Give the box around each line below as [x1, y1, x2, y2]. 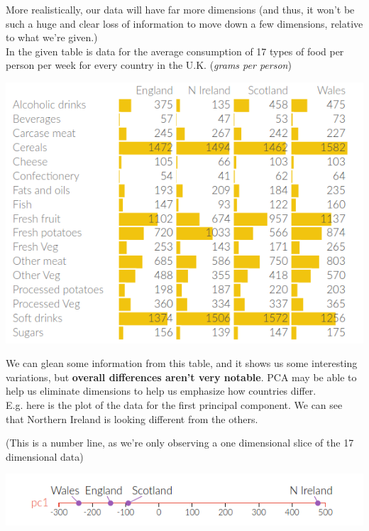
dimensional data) [6, 449, 84, 464]
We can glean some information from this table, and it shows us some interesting [6, 356, 358, 371]
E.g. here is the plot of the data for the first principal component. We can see [6, 398, 343, 412]
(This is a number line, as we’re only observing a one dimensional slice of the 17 [6, 435, 354, 450]
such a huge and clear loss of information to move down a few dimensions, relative [6, 16, 363, 31]
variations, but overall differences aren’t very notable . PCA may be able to [6, 369, 357, 384]
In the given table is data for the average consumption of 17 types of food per [6, 43, 344, 58]
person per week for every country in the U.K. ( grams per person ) [6, 58, 292, 72]
